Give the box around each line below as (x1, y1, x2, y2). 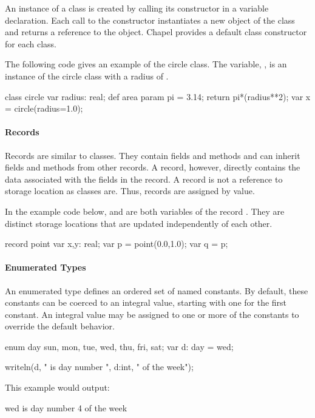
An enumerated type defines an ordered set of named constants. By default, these (5, 284, 308, 297)
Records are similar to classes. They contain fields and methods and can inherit (5, 149, 300, 161)
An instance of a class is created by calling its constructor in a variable (5, 2, 269, 14)
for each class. (5, 37, 56, 50)
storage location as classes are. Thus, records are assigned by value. (5, 184, 255, 197)
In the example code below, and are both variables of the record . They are (5, 204, 285, 217)
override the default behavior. (5, 320, 115, 332)
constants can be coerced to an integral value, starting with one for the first (5, 296, 287, 309)
